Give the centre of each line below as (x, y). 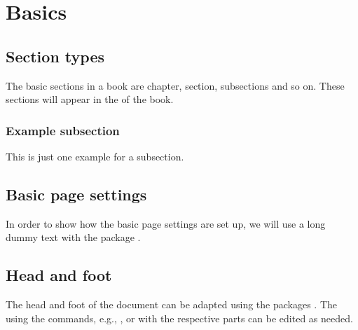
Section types (55, 56)
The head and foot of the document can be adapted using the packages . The (172, 304)
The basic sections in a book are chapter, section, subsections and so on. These (175, 85)
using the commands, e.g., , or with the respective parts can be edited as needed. (179, 318)
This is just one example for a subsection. (95, 156)
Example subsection (63, 130)
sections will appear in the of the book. (90, 99)
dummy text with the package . (73, 237)
